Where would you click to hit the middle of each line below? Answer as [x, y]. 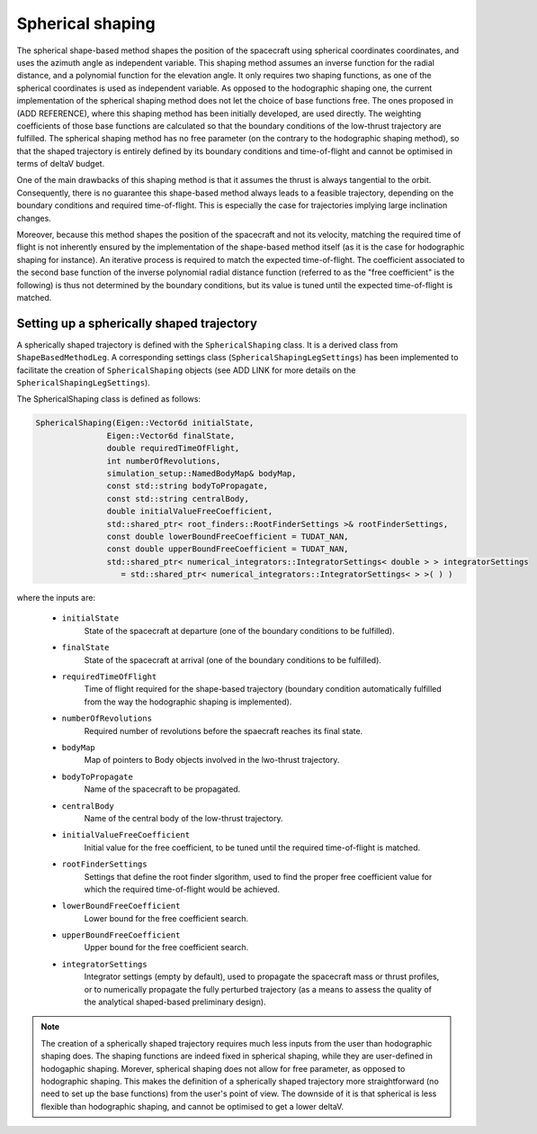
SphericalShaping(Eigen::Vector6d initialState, [145, 423]
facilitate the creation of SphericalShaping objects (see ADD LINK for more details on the [186, 370]
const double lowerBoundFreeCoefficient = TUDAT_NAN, [228, 536]
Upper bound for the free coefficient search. [166, 948]
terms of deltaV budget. [61, 164]
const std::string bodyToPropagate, [188, 486]
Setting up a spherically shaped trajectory [137, 323]
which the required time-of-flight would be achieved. [182, 889]
